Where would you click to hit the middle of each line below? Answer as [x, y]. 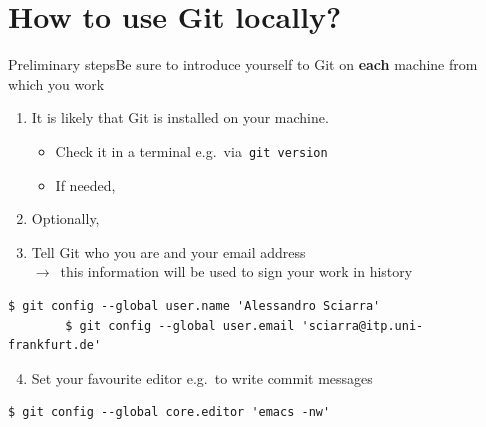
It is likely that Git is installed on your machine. [180, 117]
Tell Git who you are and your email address [168, 251]
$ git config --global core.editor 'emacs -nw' [169, 412]
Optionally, [65, 218]
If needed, [85, 184]
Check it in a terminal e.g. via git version [191, 150]
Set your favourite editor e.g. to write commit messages [202, 377]
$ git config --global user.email [180, 325]
